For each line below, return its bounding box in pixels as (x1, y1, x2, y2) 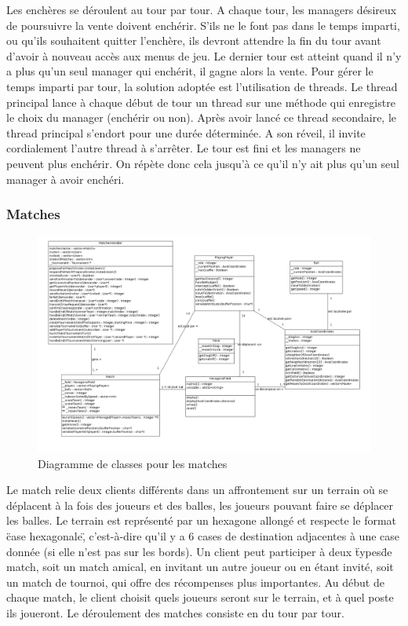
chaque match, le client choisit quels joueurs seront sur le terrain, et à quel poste (6, 589, 394, 606)
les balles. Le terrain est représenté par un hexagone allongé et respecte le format (6, 512, 397, 529)
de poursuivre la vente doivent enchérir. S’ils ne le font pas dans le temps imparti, (6, 16, 400, 33)
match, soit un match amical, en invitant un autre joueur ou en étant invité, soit (6, 558, 394, 575)
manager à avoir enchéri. (6, 170, 125, 187)
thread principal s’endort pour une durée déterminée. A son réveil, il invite (6, 124, 366, 141)
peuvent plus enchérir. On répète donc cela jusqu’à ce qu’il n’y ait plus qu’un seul (6, 155, 399, 171)
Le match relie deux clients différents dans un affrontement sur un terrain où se (6, 481, 388, 498)
